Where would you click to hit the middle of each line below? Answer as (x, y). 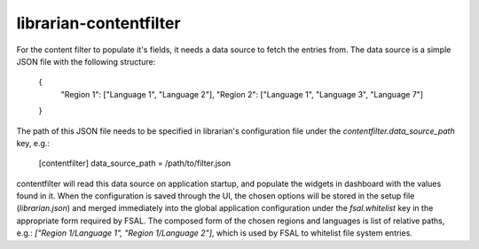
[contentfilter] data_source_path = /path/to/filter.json (134, 163)
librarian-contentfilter (98, 23)
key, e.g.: (33, 143)
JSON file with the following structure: (86, 61)
